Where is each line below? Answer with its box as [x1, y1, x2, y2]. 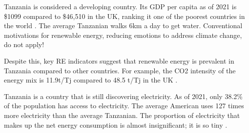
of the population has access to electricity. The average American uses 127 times [4, 100, 244, 111]
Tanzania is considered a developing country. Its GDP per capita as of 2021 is [4, 1, 237, 11]
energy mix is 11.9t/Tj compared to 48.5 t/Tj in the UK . [4, 75, 178, 85]
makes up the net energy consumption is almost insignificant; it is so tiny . [4, 119, 228, 130]
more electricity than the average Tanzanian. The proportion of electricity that [4, 110, 240, 120]
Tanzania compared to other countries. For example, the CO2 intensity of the [4, 65, 236, 75]
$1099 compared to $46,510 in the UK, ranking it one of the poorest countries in [4, 11, 245, 21]
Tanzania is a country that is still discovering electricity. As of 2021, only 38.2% [4, 91, 243, 101]
